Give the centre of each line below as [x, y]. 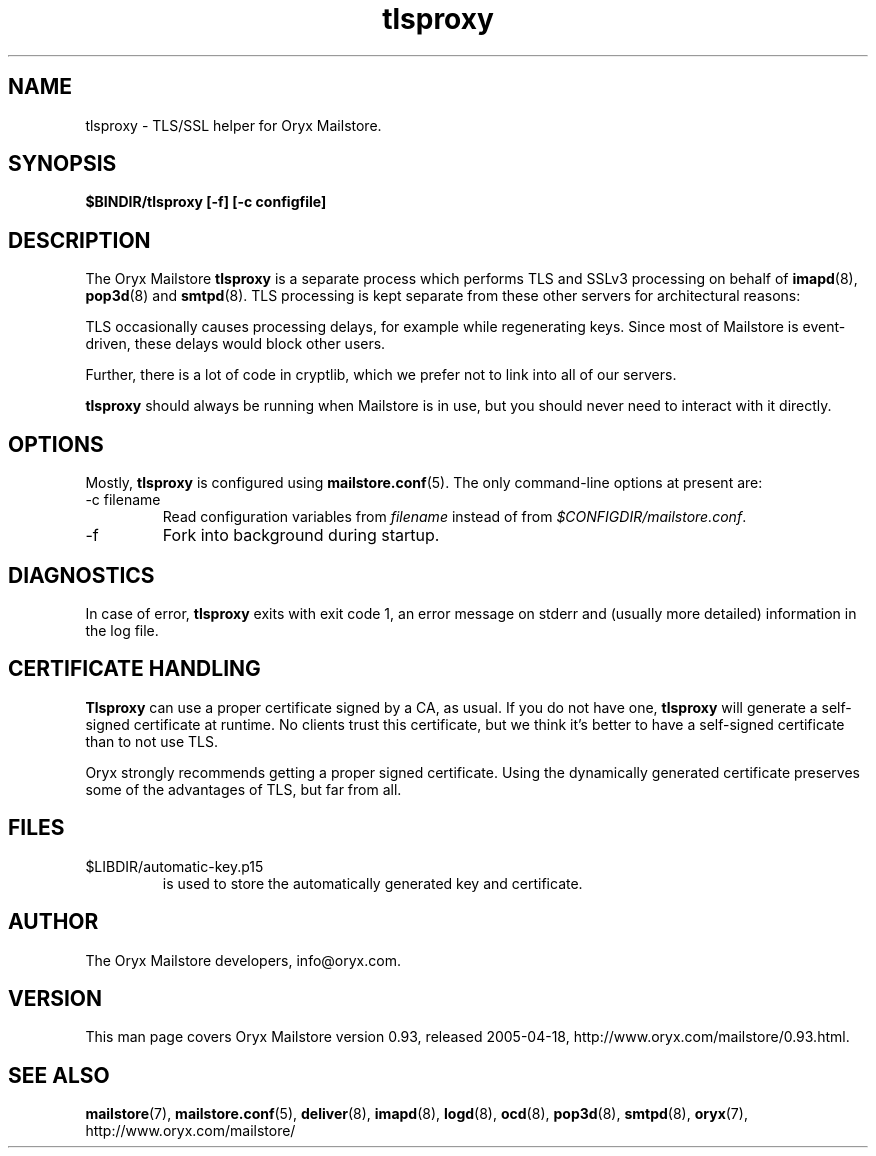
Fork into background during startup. [301, 535]
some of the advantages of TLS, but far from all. [243, 789]
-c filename [123, 500]
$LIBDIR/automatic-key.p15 [174, 866]
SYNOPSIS [62, 164]
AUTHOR [53, 922]
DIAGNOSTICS [81, 575]
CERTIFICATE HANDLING [134, 669]
